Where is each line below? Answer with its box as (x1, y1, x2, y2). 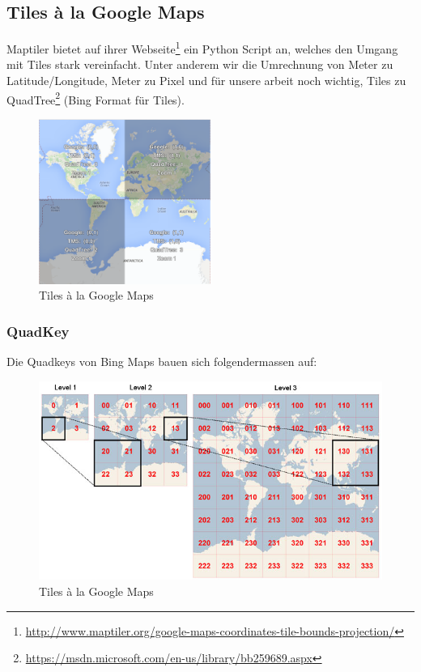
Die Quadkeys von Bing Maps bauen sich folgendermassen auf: (6, 353, 317, 370)
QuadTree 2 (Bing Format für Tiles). (6, 88, 185, 108)
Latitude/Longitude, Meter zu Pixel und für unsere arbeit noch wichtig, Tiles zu (6, 72, 406, 89)
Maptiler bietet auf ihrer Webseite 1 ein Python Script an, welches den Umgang (6, 38, 398, 57)
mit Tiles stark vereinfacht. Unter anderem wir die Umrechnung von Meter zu (6, 56, 393, 73)
